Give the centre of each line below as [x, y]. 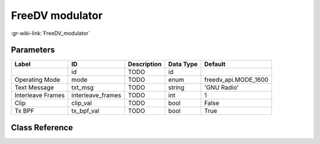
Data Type [183, 64]
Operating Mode [37, 80]
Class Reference [42, 127]
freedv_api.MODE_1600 [236, 80]
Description [145, 64]
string [176, 88]
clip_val [81, 103]
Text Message [34, 88]
